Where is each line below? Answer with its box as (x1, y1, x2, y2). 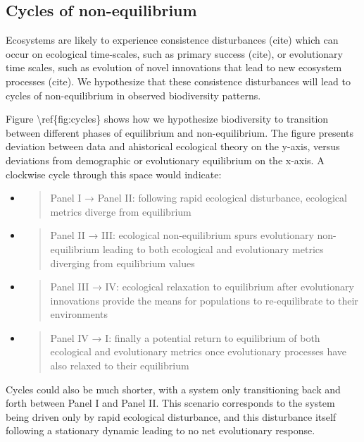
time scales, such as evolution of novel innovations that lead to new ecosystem (6, 60, 342, 75)
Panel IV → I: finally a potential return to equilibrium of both (50, 330, 320, 345)
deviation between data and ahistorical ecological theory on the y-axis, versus (6, 139, 340, 154)
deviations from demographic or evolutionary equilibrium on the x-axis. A (6, 152, 325, 167)
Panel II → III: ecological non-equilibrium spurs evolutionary (50, 228, 314, 243)
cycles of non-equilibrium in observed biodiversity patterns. (6, 87, 261, 102)
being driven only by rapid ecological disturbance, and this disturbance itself (6, 409, 337, 424)
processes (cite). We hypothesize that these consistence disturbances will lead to (6, 73, 351, 88)
